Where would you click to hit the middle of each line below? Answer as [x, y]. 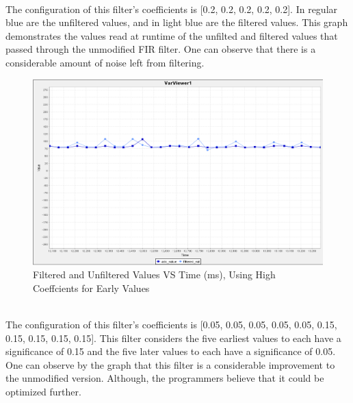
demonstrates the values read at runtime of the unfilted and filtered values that [172, 35]
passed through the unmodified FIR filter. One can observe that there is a [161, 49]
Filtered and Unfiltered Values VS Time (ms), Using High [154, 274]
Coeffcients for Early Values [91, 288]
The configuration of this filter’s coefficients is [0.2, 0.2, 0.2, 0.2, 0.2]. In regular [172, 9]
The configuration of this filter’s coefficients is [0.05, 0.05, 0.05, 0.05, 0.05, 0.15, [171, 324]
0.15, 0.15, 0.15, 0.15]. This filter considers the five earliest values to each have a [173, 338]
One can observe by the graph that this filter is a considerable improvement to [170, 364]
